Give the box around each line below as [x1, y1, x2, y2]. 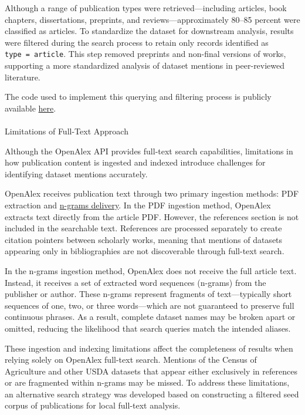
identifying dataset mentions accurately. [5, 167, 148, 180]
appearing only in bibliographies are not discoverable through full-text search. [5, 245, 284, 257]
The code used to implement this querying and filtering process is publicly [5, 90, 272, 103]
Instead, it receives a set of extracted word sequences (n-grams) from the [5, 276, 266, 288]
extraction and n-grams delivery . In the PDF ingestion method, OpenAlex [5, 198, 271, 211]
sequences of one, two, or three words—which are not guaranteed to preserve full [5, 299, 294, 311]
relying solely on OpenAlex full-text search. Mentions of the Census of [5, 353, 257, 366]
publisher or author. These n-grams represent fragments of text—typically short [5, 288, 292, 300]
